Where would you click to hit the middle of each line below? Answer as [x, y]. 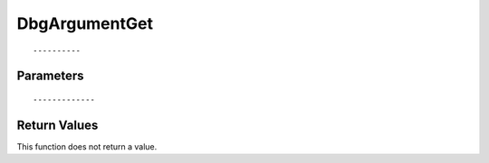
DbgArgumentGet [85, 23]
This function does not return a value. [87, 146]
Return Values [58, 125]
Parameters [50, 76]
